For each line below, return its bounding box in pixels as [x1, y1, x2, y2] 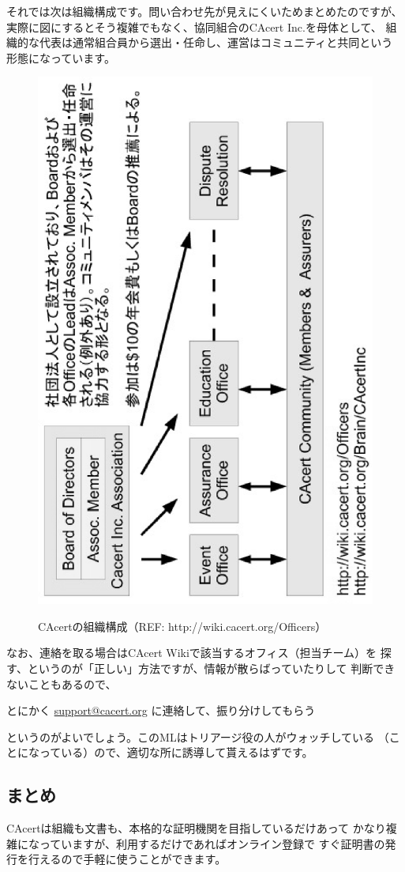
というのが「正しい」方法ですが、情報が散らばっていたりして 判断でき [27, 660, 396, 677]
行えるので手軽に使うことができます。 [28, 851, 227, 867]
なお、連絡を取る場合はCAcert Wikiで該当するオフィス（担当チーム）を [6, 644, 377, 661]
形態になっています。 [6, 49, 115, 66]
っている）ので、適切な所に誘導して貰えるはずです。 [39, 744, 313, 761]
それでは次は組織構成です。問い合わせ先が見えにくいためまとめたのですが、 [6, 3, 403, 19]
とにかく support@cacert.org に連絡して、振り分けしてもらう [6, 702, 316, 719]
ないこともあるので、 [6, 675, 117, 692]
